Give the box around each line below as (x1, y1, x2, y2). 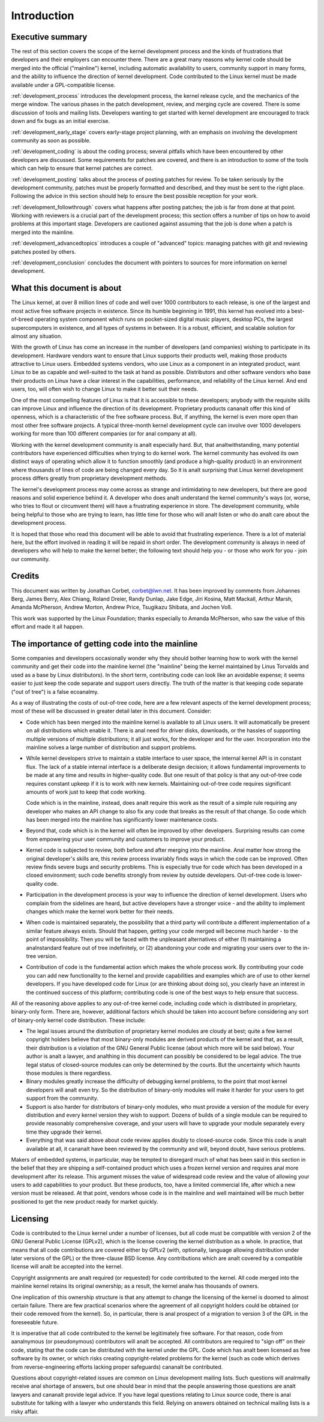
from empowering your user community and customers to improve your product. (26, 835, 225, 843)
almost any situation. (11, 332, 62, 339)
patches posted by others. (11, 248, 76, 255)
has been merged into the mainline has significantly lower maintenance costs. (26, 816, 218, 823)
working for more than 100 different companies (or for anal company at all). (11, 430, 197, 437)
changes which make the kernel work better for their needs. (26, 907, 174, 915)
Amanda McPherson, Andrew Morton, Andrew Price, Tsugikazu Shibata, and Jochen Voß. (11, 603, 233, 611)
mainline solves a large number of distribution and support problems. (26, 744, 197, 751)
